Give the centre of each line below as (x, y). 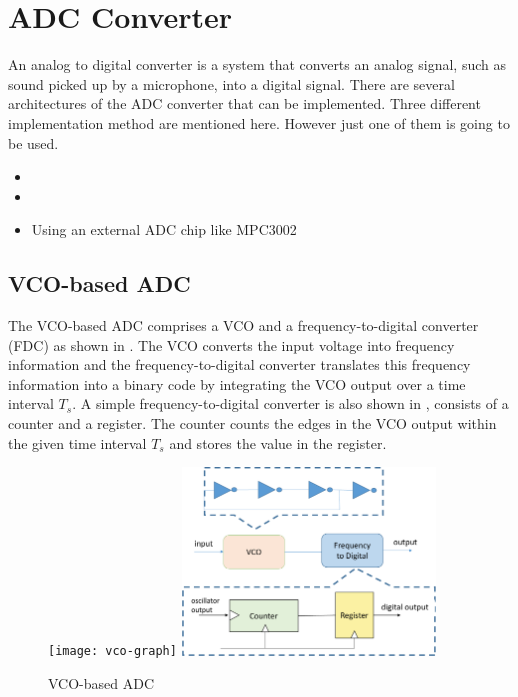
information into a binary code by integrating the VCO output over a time (237, 383)
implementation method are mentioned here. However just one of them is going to (259, 122)
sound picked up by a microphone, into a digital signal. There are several (231, 83)
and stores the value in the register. (278, 442)
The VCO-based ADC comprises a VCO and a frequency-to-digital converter (243, 325)
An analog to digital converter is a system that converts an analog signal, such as (257, 64)
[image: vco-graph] (112, 651)
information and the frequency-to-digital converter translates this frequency (239, 364)
